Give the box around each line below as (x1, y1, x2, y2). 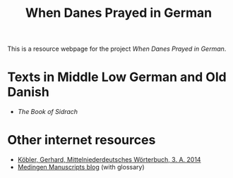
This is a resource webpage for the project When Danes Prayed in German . (7, 44, 227, 53)
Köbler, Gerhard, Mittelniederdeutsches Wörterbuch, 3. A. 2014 (17, 155, 201, 164)
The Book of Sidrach (17, 108, 78, 116)
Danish (7, 84, 49, 100)
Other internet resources (7, 132, 156, 148)
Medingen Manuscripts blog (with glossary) (17, 163, 145, 172)
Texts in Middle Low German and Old (7, 69, 227, 85)
